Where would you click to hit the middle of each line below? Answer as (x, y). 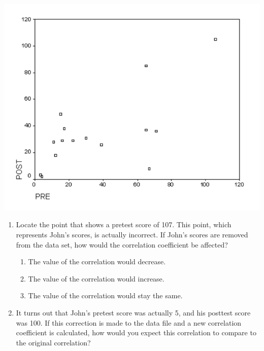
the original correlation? (53, 342)
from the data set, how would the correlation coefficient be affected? (122, 244)
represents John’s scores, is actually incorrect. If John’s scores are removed (132, 234)
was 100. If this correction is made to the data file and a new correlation (129, 322)
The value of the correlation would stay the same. (105, 295)
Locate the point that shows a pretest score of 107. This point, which (124, 224)
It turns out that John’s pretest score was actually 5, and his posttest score (133, 312)
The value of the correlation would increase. (96, 278)
